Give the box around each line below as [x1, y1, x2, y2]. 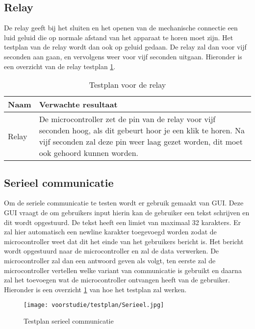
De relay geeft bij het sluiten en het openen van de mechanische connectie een [4, 23, 238, 33]
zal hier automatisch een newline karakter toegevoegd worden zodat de [4, 227, 217, 237]
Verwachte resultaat [39, 99, 118, 110]
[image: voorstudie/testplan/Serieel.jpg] [24, 302, 164, 309]
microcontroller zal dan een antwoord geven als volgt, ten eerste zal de [4, 255, 216, 265]
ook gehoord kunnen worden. [39, 147, 138, 159]
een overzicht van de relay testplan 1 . [4, 61, 116, 71]
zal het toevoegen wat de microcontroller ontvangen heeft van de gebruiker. [4, 275, 230, 285]
